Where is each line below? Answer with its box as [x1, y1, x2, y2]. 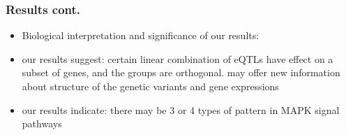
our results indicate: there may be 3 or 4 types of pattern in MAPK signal [22, 102, 340, 117]
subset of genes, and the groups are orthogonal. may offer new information [22, 65, 340, 80]
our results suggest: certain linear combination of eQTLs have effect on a [22, 51, 333, 66]
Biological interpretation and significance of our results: [22, 28, 259, 43]
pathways [22, 116, 62, 131]
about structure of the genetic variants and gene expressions [22, 79, 279, 93]
